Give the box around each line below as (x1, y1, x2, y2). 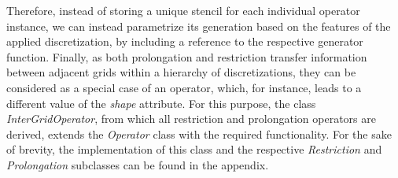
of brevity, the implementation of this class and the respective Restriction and (6, 141, 382, 158)
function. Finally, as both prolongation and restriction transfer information (6, 48, 367, 65)
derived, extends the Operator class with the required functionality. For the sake (6, 125, 392, 142)
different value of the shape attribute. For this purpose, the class (6, 95, 316, 111)
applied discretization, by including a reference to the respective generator (6, 33, 363, 50)
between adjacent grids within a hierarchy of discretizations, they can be (6, 64, 356, 80)
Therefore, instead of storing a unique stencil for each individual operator (6, 2, 360, 18)
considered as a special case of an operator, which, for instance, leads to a (6, 79, 362, 95)
